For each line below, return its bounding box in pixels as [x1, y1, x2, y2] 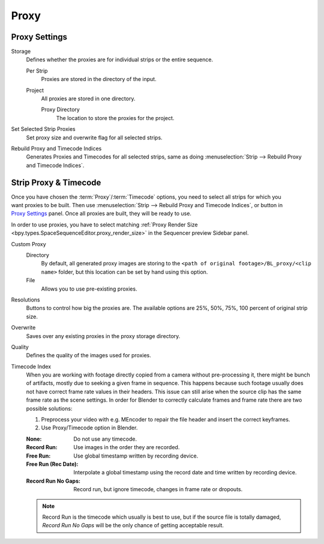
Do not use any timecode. [73, 435, 137, 443]
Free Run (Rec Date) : [26, 460, 79, 468]
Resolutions [11, 296, 40, 303]
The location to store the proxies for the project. [56, 114, 175, 121]
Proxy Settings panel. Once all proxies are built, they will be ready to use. [11, 210, 192, 217]
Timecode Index [11, 363, 52, 370]
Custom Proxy [11, 240, 46, 247]
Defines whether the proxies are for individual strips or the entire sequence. [26, 56, 213, 63]
